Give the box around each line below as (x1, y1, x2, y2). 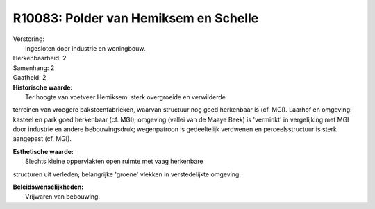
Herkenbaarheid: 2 (12, 54, 67, 62)
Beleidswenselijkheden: (12, 183, 84, 191)
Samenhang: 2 (12, 63, 55, 72)
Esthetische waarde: (12, 147, 74, 156)
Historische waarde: (12, 83, 73, 92)
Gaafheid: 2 (12, 74, 47, 82)
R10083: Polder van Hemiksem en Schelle (12, 10, 259, 26)
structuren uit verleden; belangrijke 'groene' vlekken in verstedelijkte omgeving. (12, 170, 241, 178)
